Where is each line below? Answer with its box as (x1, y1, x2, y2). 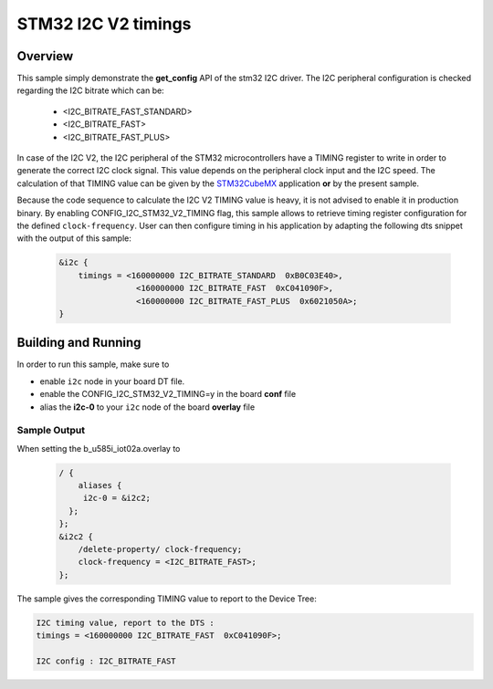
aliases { (78, 480, 122, 491)
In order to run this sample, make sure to (16, 359, 170, 370)
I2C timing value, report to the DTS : (36, 617, 215, 628)
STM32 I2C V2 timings (16, 14, 192, 34)
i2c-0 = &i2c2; (82, 493, 151, 504)
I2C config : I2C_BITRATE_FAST (36, 655, 177, 666)
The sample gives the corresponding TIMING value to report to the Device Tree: (16, 593, 317, 604)
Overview (16, 48, 74, 64)
